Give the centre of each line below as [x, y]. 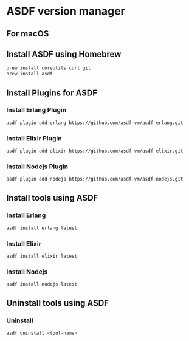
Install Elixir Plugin [34, 138]
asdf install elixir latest [42, 256]
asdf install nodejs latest [42, 284]
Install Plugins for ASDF [52, 93]
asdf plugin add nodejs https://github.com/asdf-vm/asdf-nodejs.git [95, 179]
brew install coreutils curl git [49, 68]
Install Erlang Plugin [36, 110]
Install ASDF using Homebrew [64, 54]
